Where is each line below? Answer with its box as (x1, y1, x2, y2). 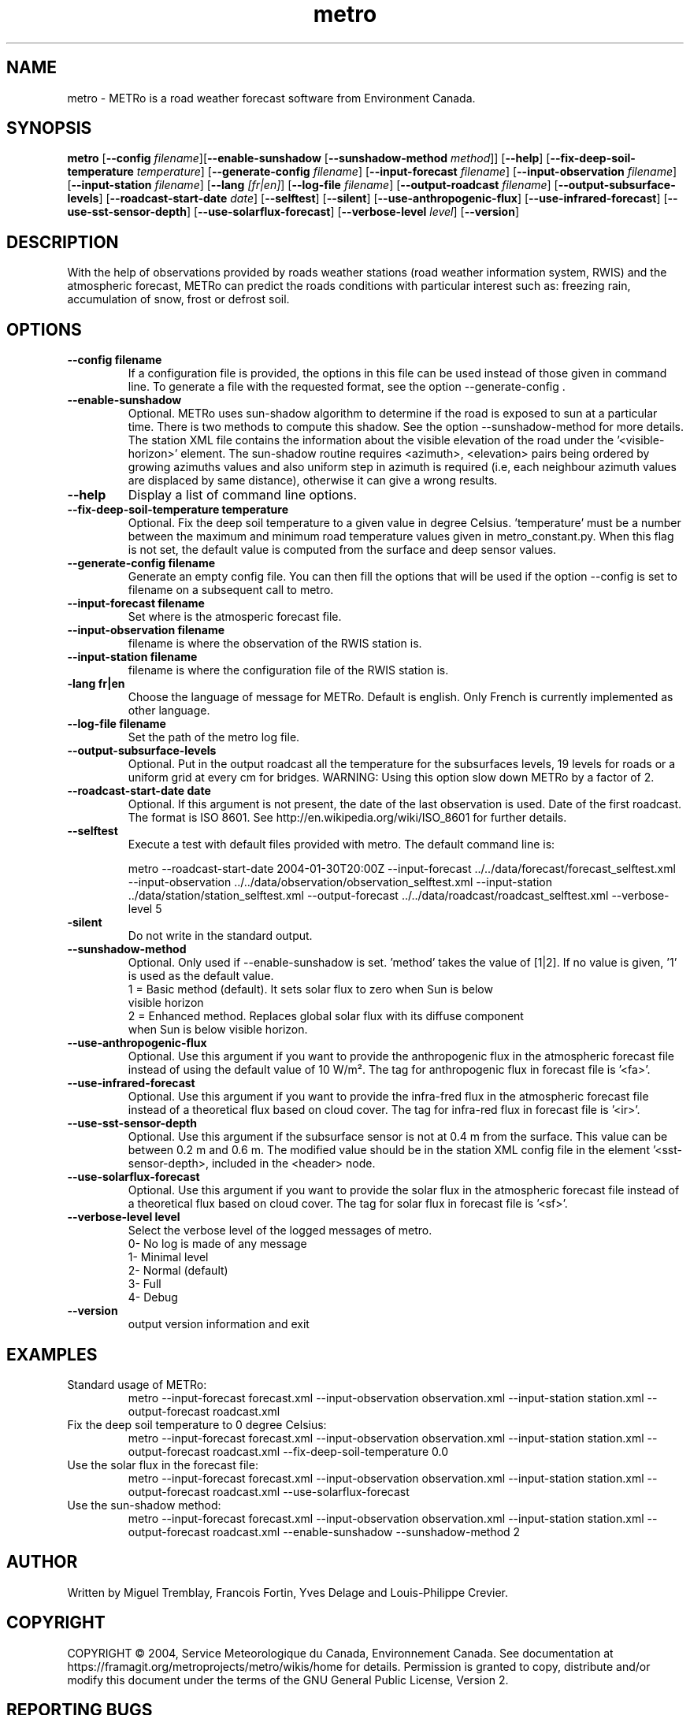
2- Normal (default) (128, 1264, 228, 1278)
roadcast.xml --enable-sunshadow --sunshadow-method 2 (212, 1524, 521, 1539)
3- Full (128, 1277, 161, 1291)
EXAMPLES (6, 1344, 98, 1364)
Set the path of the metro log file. (128, 730, 300, 744)
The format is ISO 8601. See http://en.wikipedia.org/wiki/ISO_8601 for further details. (128, 811, 567, 825)
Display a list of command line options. (128, 487, 358, 503)
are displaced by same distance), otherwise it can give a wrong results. (128, 473, 498, 488)
